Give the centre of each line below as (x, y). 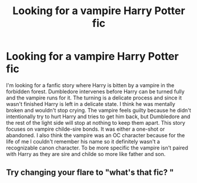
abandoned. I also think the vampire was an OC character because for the (96, 135)
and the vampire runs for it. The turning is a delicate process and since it (94, 98)
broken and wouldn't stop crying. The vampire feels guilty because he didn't (98, 110)
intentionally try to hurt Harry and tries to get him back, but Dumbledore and (98, 117)
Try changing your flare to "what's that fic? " (90, 173)
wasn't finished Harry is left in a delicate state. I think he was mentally (91, 104)
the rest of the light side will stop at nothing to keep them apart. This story (96, 122)
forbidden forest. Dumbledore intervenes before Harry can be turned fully (96, 91)
